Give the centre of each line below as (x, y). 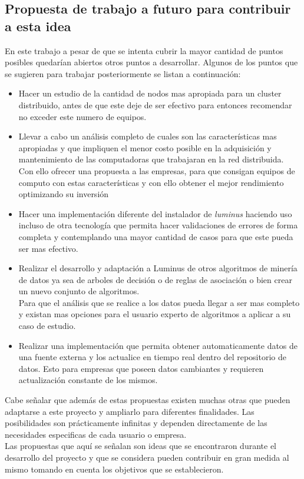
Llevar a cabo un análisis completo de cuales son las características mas (148, 136)
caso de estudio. (47, 326)
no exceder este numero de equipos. (82, 116)
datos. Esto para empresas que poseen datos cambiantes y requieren (141, 368)
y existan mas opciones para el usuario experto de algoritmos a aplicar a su (155, 314)
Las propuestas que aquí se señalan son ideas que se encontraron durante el (141, 446)
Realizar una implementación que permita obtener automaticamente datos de (158, 345)
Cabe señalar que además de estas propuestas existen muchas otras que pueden (148, 400)
